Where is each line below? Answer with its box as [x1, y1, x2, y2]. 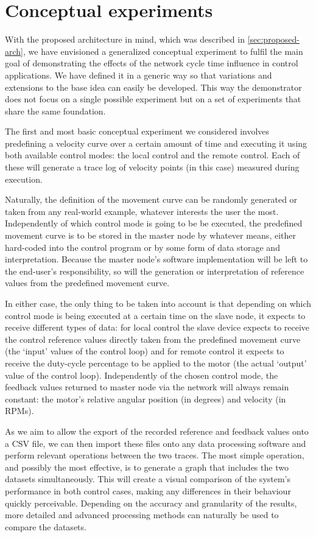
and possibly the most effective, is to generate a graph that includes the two [5, 460, 289, 473]
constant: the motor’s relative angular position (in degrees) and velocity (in [5, 392, 286, 405]
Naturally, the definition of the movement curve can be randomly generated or [5, 193, 298, 206]
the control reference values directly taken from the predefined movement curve [5, 332, 301, 345]
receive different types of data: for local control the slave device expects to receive [5, 321, 310, 334]
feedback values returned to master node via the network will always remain [5, 381, 289, 393]
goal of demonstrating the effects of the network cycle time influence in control [5, 57, 298, 69]
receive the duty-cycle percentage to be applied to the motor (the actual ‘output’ [5, 356, 307, 369]
